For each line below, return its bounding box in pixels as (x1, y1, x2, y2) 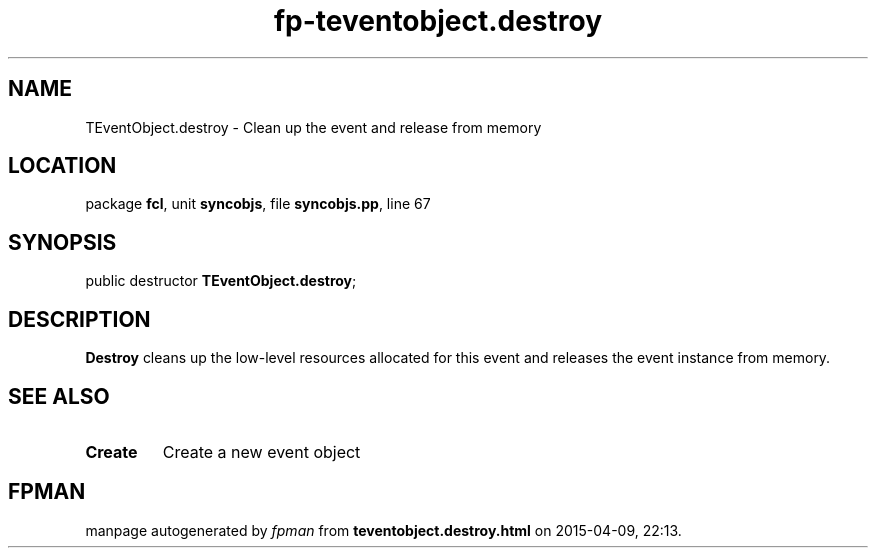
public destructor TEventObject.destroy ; (85, 272, 357, 290)
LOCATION (8, 153, 117, 179)
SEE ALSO (8, 383, 110, 409)
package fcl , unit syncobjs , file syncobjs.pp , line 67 (85, 195, 431, 213)
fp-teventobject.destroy (273, 4, 603, 38)
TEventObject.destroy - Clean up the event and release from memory (85, 118, 542, 136)
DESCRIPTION (8, 306, 151, 332)
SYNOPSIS (8, 229, 117, 255)
